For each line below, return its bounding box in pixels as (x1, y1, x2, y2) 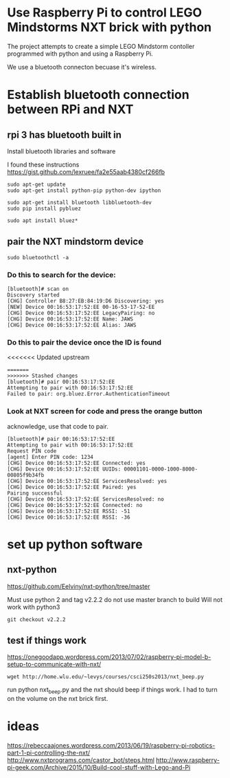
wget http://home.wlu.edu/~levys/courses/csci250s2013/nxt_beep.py (7, 673, 205, 680)
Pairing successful (7, 490, 63, 497)
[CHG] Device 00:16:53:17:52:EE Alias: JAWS (7, 322, 137, 329)
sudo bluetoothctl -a (7, 254, 69, 261)
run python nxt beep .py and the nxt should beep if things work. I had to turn (7, 686, 218, 695)
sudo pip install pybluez (7, 205, 81, 212)
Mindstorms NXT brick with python (7, 19, 212, 35)
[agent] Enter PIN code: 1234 (7, 453, 94, 460)
